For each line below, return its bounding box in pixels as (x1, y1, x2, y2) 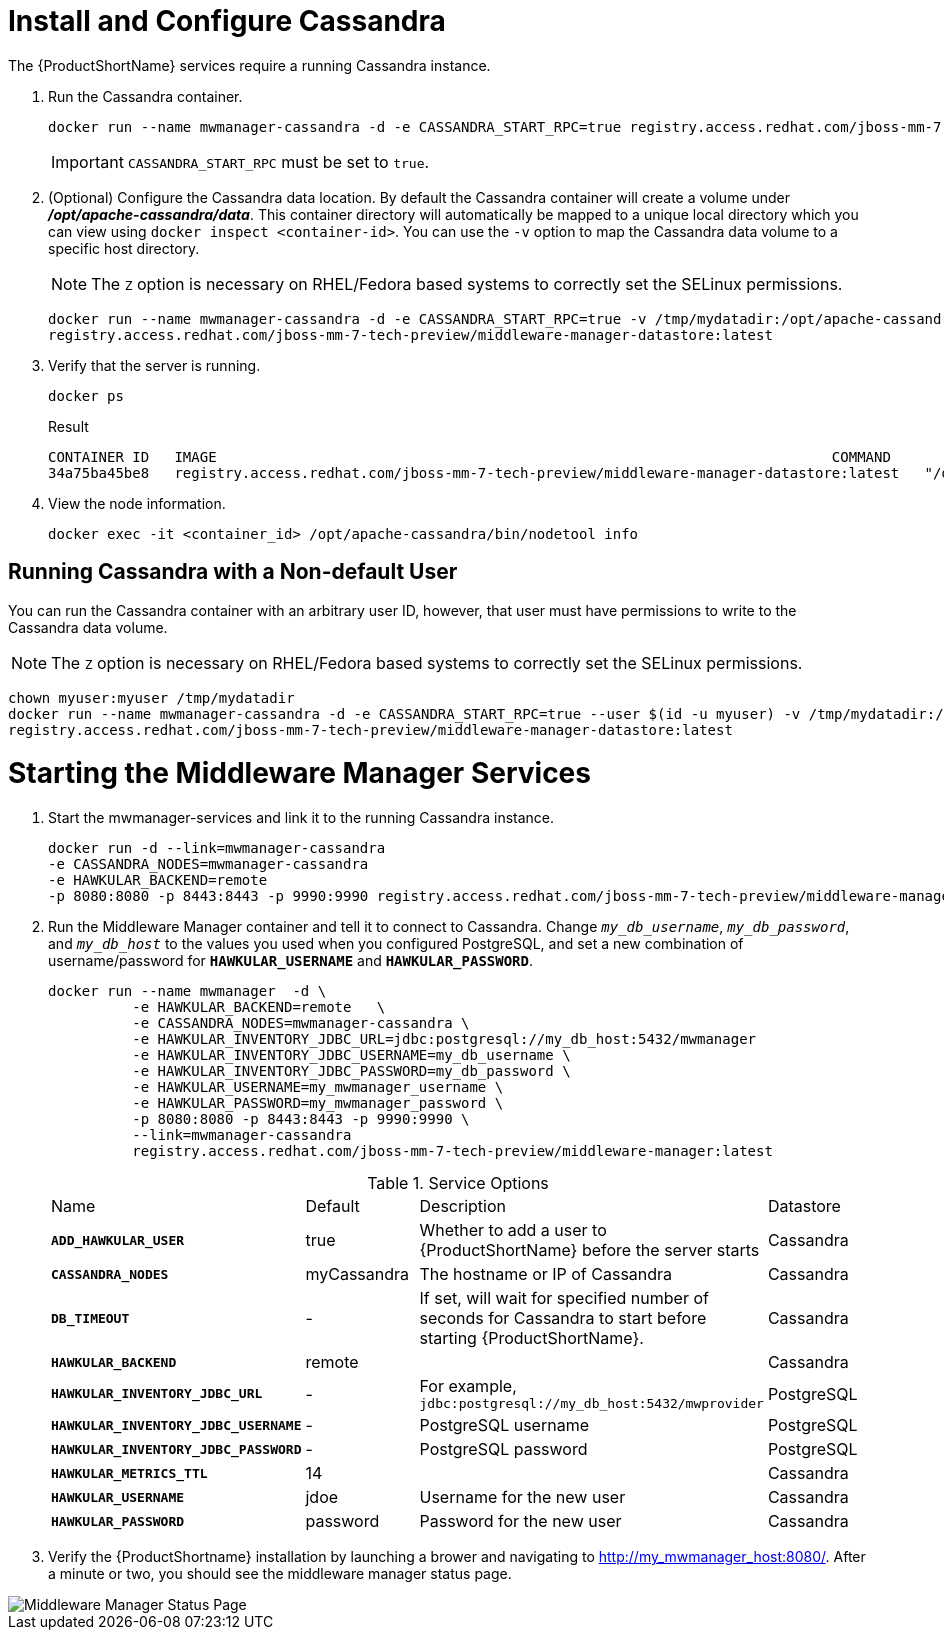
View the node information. (48, 494, 226, 512)
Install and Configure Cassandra (8, 4, 446, 38)
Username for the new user (419, 1487, 626, 1508)
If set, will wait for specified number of (419, 1288, 709, 1309)
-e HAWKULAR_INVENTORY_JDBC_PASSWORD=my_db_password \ (132, 1063, 571, 1080)
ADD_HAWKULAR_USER (51, 1232, 185, 1248)
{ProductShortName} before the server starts (419, 1240, 760, 1261)
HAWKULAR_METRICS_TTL (51, 1465, 208, 1481)
